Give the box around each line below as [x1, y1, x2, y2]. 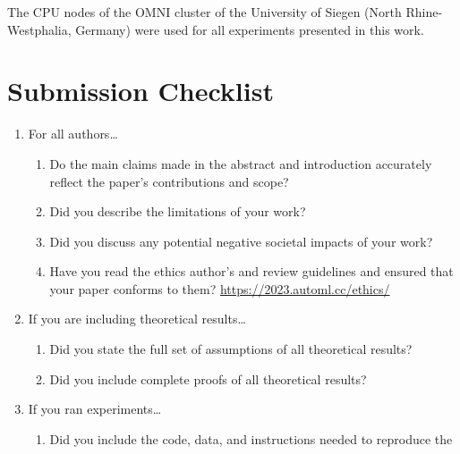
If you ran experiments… [28, 399, 162, 418]
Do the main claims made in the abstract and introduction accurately [49, 154, 432, 172]
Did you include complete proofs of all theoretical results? [49, 369, 367, 388]
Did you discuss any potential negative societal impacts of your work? [49, 231, 433, 250]
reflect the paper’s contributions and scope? [49, 172, 289, 190]
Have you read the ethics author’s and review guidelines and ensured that [49, 262, 454, 281]
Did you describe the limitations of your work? [49, 202, 306, 221]
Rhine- [405, 3, 443, 21]
